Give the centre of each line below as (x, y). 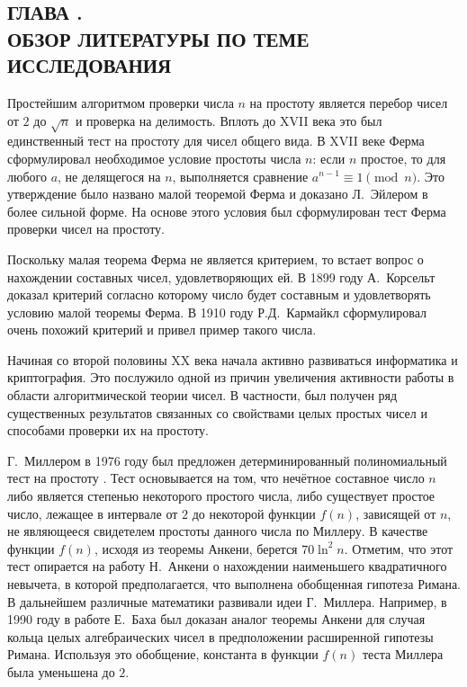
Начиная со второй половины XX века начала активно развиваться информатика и (233, 359)
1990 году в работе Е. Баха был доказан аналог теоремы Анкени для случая (216, 619)
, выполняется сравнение (240, 176)
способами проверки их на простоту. (108, 430)
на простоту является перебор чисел (349, 102)
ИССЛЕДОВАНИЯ (90, 65)
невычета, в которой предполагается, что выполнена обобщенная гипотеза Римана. (234, 584)
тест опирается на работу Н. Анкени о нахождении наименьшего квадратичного (227, 566)
